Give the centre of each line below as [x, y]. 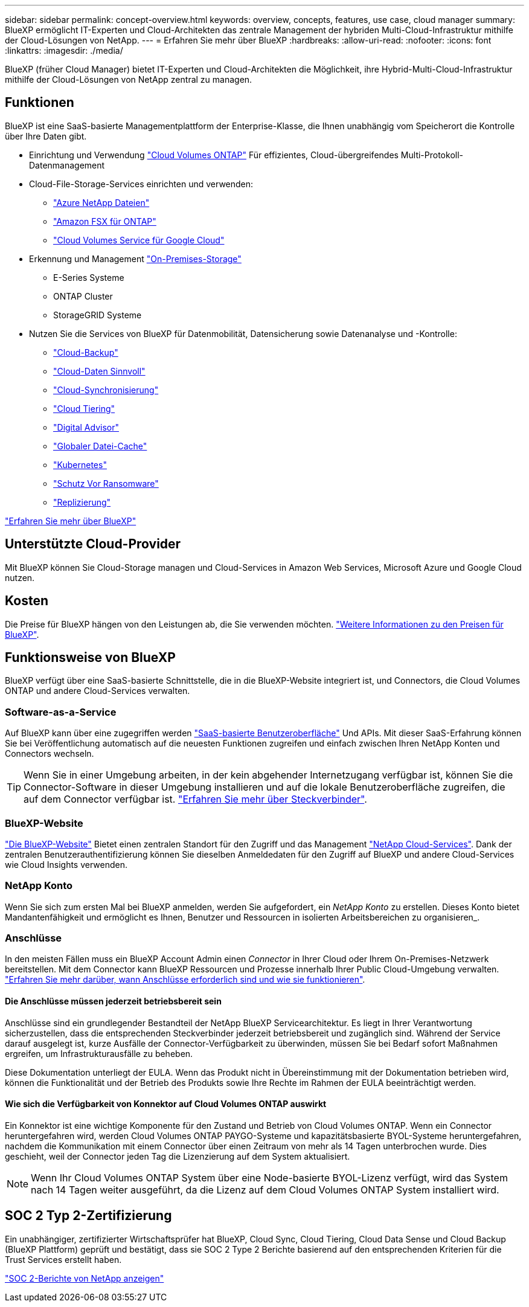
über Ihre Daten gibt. [46, 136]
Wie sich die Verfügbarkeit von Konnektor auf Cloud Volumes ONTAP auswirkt [166, 1104]
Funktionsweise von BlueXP [90, 657]
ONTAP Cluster [83, 296]
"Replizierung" [82, 502]
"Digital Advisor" [86, 427]
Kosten [27, 601]
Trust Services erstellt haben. [63, 1259]
